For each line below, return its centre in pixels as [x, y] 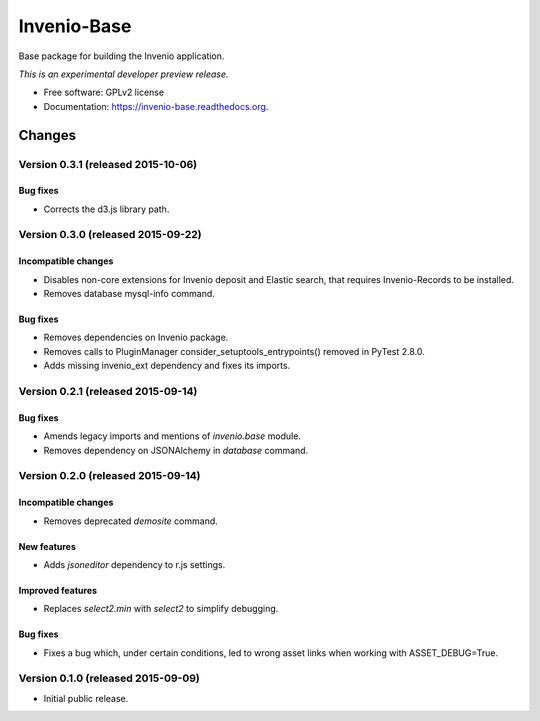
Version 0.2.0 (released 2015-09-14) [109, 476]
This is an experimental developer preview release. [123, 74]
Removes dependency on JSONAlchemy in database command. [176, 450]
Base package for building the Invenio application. [121, 56]
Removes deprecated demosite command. [131, 521]
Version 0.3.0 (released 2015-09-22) [110, 235]
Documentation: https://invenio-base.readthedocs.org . [156, 106]
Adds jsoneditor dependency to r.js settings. [134, 564]
